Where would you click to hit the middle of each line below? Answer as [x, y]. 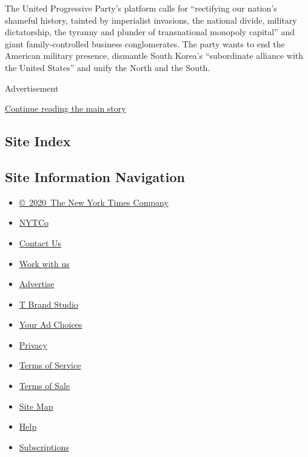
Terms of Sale [45, 386]
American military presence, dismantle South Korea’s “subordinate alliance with [154, 56]
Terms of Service [50, 365]
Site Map [36, 406]
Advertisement [32, 88]
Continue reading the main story [65, 108]
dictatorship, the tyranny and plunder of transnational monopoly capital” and [150, 32]
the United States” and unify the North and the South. [108, 67]
